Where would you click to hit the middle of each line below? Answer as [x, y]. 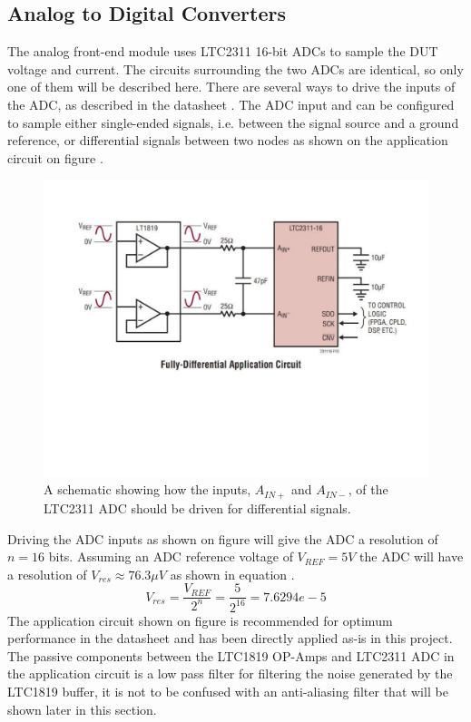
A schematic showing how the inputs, [147, 489]
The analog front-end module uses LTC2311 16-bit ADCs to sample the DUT [223, 51]
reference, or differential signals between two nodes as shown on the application [228, 140]
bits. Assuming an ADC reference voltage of [171, 556]
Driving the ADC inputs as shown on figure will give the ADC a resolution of [223, 538]
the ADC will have [412, 556]
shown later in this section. [82, 709]
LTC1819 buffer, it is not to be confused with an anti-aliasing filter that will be [228, 692]
